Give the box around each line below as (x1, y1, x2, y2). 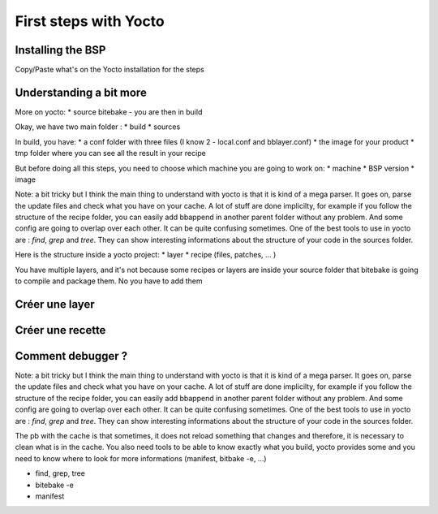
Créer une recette (15, 323, 106, 337)
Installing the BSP (15, 43, 106, 57)
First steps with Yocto (15, 12, 165, 30)
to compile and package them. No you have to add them (15, 276, 203, 286)
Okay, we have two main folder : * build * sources (15, 122, 181, 132)
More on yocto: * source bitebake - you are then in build (15, 106, 203, 117)
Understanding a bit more (15, 85, 148, 99)
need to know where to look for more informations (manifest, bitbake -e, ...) (15, 453, 267, 463)
